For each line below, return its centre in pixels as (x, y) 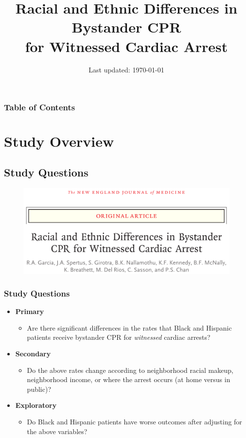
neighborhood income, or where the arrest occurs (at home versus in (129, 379)
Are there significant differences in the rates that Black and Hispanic (129, 327)
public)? (39, 389)
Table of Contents (40, 107)
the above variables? (57, 431)
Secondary (33, 354)
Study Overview (59, 141)
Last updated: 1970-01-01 (126, 69)
